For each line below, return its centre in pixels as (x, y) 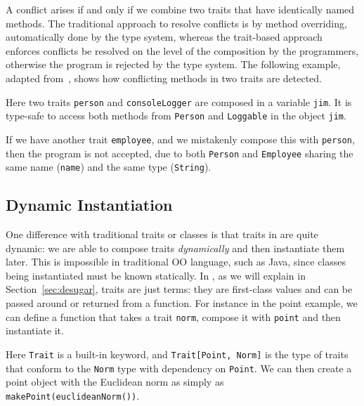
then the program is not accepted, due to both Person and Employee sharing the (180, 153)
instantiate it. (35, 330)
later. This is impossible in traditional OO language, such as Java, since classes (176, 262)
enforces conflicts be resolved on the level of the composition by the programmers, (182, 50)
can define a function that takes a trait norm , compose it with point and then (173, 316)
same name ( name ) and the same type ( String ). (109, 167)
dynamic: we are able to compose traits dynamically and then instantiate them (175, 248)
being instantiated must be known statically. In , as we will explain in (156, 275)
